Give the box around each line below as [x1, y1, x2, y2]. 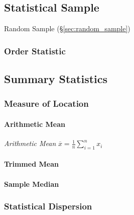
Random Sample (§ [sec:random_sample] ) [4, 23, 130, 34]
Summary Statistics [4, 71, 108, 87]
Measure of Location [4, 97, 89, 110]
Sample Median [4, 178, 59, 189]
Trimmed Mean [4, 159, 59, 169]
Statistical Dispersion [4, 200, 92, 212]
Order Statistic [4, 44, 66, 57]
